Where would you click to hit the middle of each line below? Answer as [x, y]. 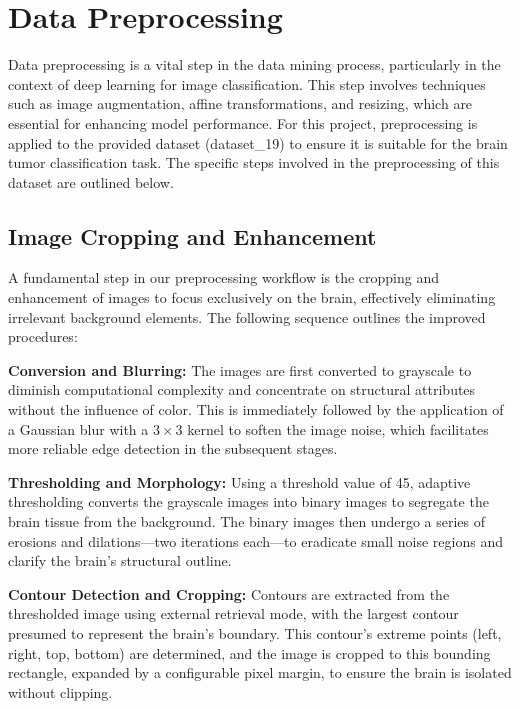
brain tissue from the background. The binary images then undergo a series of [247, 521]
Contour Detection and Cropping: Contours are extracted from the [229, 593]
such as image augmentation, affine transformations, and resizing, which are [240, 103]
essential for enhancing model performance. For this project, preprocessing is [243, 122]
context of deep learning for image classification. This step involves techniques [247, 83]
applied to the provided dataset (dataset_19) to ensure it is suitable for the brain [258, 142]
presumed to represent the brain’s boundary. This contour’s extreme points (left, [255, 632]
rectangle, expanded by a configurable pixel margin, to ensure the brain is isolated [260, 672]
